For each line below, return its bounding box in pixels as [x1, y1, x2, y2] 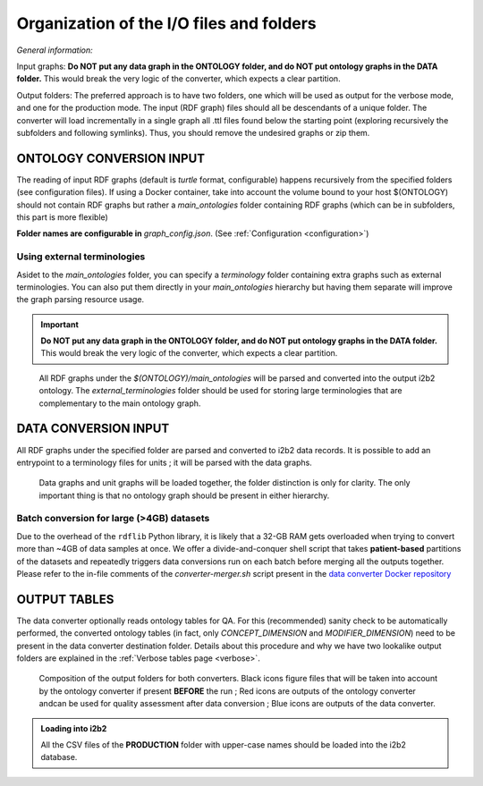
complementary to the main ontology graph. [38, 398, 201, 409]
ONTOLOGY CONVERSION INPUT [16, 150, 206, 165]
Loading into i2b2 [40, 723, 107, 733]
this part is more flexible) [16, 211, 109, 223]
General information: [16, 45, 93, 55]
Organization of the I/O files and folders [16, 13, 317, 33]
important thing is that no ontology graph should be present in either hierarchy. [38, 490, 330, 501]
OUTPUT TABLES [16, 591, 114, 607]
